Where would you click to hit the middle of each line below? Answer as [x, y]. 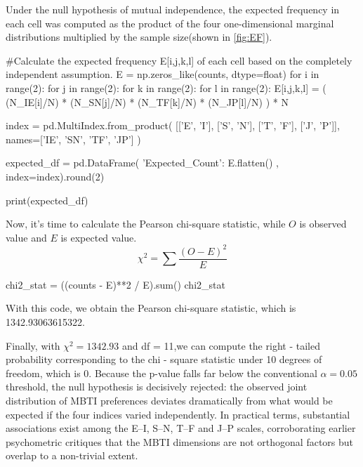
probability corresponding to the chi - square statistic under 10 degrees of [164, 359]
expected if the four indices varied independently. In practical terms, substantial [178, 414]
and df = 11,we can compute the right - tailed [221, 345]
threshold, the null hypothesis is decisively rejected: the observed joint [157, 387]
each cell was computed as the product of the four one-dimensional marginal [170, 23]
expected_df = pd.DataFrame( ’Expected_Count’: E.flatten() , [143, 163]
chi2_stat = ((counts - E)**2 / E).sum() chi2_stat [115, 284]
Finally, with [33, 345]
